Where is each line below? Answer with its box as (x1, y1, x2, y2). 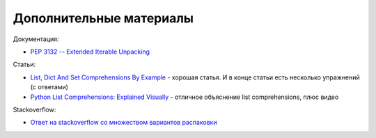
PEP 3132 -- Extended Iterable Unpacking (30, 47, 150, 56)
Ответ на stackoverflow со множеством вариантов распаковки (30, 118, 217, 127)
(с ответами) (30, 83, 69, 91)
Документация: (13, 35, 59, 43)
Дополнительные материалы (13, 10, 194, 26)
